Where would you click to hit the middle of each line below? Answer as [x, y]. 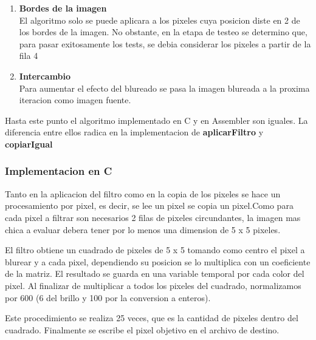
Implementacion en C [59, 171]
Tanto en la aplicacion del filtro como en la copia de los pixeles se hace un [143, 193]
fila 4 [29, 56]
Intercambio [45, 76]
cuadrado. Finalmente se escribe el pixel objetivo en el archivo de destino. [142, 329]
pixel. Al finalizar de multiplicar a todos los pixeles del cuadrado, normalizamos [153, 285]
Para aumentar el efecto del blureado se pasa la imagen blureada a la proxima [164, 88]
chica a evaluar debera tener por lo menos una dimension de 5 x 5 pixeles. [143, 229]
